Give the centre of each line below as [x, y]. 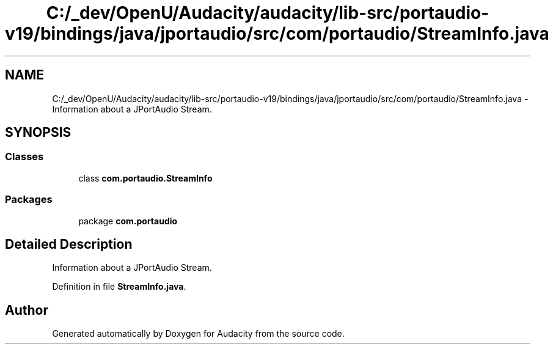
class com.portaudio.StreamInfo [145, 178]
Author [27, 310]
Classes [24, 157]
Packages [29, 200]
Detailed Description [69, 244]
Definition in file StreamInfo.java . [119, 287]
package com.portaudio [128, 221]
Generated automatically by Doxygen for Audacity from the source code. [198, 334]
